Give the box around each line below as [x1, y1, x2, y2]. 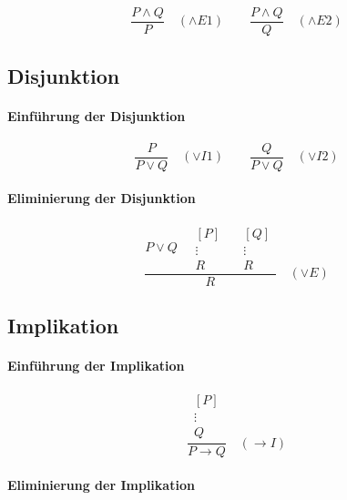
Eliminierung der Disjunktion [7, 189, 196, 208]
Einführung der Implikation [7, 356, 185, 374]
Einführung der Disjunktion [7, 107, 186, 126]
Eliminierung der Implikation [7, 474, 195, 494]
